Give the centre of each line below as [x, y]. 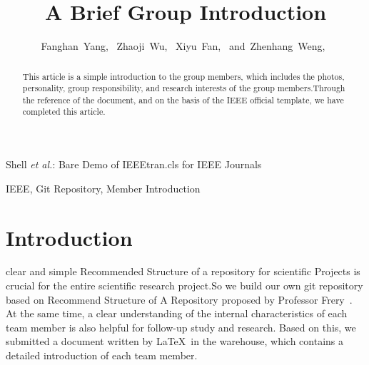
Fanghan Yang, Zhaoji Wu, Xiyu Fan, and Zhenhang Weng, [183, 46]
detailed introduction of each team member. [102, 355]
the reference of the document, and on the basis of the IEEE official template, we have [183, 99]
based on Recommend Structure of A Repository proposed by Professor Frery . [179, 299]
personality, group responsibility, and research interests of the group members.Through [184, 88]
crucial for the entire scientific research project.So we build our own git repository [184, 286]
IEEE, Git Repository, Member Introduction [103, 188]
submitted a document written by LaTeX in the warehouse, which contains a [175, 341]
